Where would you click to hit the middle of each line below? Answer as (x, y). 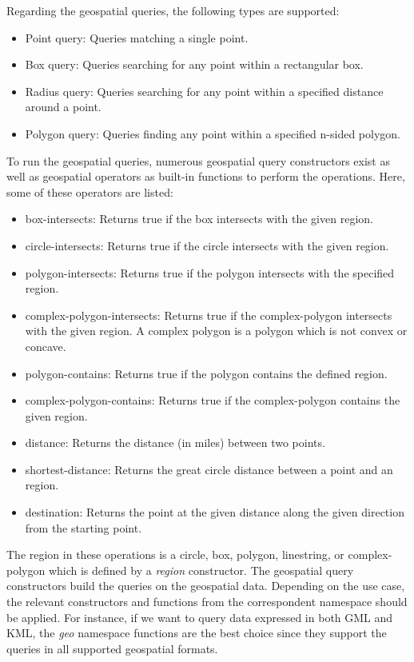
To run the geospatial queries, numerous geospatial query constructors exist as (198, 160)
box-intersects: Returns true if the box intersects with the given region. (199, 219)
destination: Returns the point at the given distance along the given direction (215, 512)
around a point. (63, 107)
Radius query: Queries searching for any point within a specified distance (204, 91)
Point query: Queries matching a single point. (137, 37)
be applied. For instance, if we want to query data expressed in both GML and (200, 617)
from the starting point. (84, 527)
